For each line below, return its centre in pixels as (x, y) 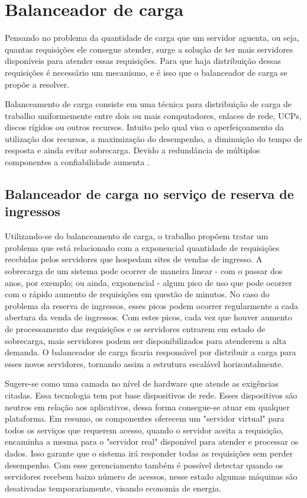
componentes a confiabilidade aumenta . (77, 162)
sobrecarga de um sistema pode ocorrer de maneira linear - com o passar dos (144, 271)
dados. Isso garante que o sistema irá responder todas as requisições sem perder (149, 453)
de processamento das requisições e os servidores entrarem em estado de (135, 329)
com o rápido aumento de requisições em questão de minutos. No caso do (137, 294)
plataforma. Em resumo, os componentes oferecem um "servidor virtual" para (145, 418)
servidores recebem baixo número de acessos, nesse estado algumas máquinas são (151, 476)
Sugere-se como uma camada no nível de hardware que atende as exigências (142, 383)
